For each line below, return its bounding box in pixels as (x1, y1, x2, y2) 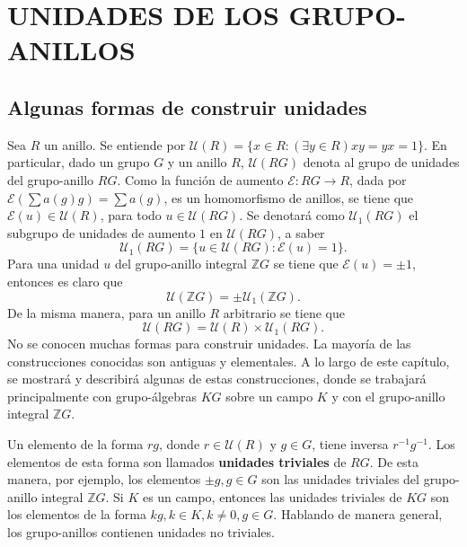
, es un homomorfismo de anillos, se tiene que (163, 188, 414, 207)
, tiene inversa (312, 435, 389, 454)
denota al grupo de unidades (303, 153, 460, 172)
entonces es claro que (7, 271, 123, 290)
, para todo (100, 206, 162, 225)
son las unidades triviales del (261, 470, 419, 489)
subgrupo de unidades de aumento (7, 223, 196, 242)
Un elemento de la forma (7, 435, 144, 454)
